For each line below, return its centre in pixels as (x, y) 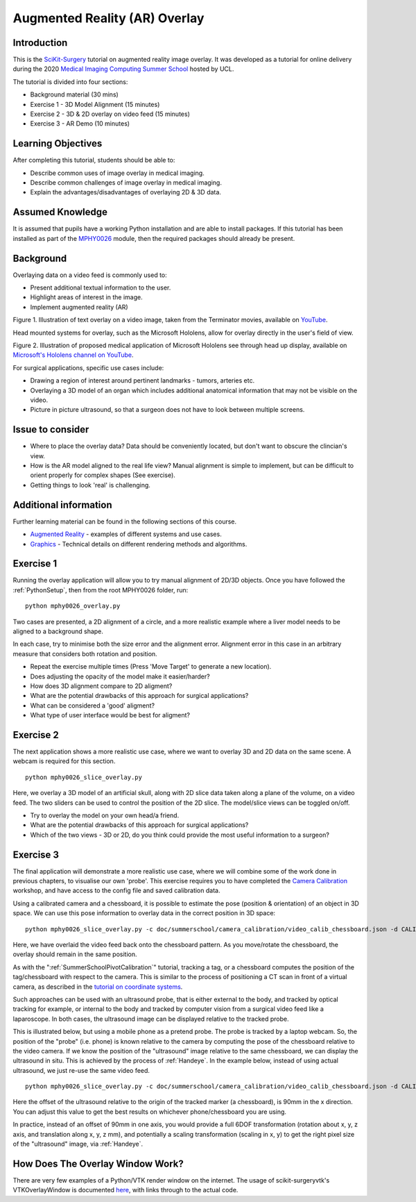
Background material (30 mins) (75, 94)
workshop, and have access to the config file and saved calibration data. (116, 891)
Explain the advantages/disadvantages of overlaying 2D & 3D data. (126, 192)
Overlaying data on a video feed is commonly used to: (90, 275)
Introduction (40, 43)
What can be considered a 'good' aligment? (93, 706)
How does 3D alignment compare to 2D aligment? (101, 686)
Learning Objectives (58, 143)
